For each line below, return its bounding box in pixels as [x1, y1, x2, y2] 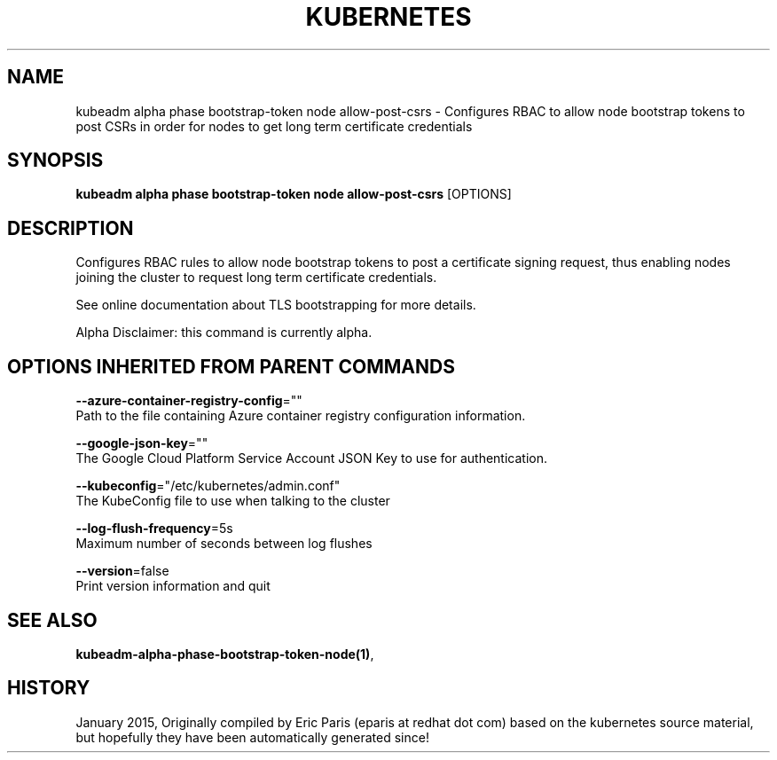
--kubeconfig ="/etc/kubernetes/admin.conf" [75, 478, 341, 494]
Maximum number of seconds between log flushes [75, 536, 373, 552]
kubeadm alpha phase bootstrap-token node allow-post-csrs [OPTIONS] [75, 186, 512, 202]
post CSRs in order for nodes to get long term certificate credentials [75, 118, 473, 134]
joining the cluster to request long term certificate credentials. [75, 270, 437, 286]
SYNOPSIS [7, 149, 104, 172]
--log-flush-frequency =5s [75, 521, 233, 537]
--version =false [75, 563, 169, 579]
